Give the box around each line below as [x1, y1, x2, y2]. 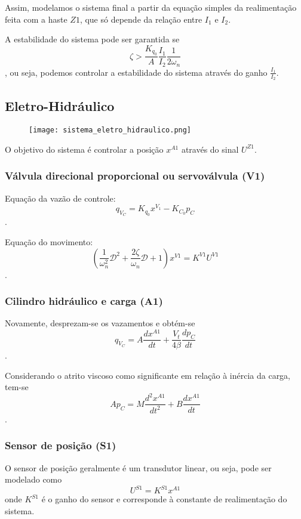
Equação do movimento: [5, 236, 93, 248]
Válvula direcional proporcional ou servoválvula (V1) [5, 168, 265, 183]
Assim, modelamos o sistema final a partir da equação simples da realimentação [5, 1, 297, 13]
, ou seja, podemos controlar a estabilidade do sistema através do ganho [5, 66, 268, 78]
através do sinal [181, 143, 239, 155]
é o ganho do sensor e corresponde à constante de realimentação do [41, 493, 287, 505]
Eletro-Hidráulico [5, 97, 115, 115]
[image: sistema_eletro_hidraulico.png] [29, 126, 192, 135]
